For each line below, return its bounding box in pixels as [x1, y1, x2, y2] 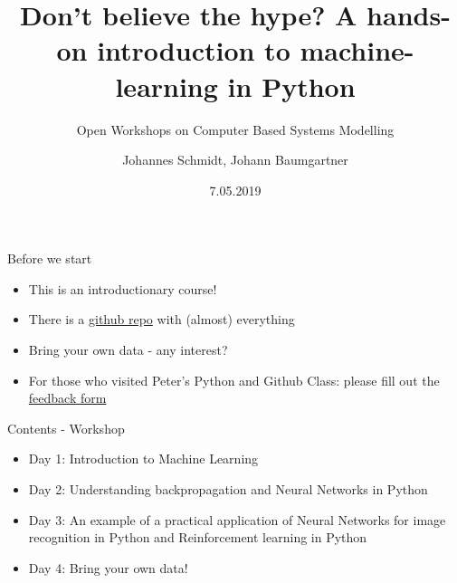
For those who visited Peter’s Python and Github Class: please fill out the [28, 370, 440, 389]
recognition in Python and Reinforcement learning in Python [28, 528, 367, 547]
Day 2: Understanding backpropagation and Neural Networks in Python [28, 480, 428, 499]
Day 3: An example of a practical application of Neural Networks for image [28, 510, 446, 529]
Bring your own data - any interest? [28, 340, 228, 359]
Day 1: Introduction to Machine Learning [28, 449, 259, 468]
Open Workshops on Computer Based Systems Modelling [76, 119, 395, 139]
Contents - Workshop [7, 418, 125, 437]
